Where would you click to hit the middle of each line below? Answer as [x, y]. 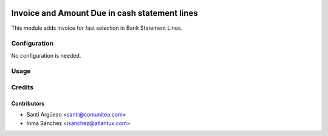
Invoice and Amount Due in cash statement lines [105, 13]
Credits [22, 87]
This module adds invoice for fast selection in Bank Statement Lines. [97, 28]
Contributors [28, 103]
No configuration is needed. [46, 55]
